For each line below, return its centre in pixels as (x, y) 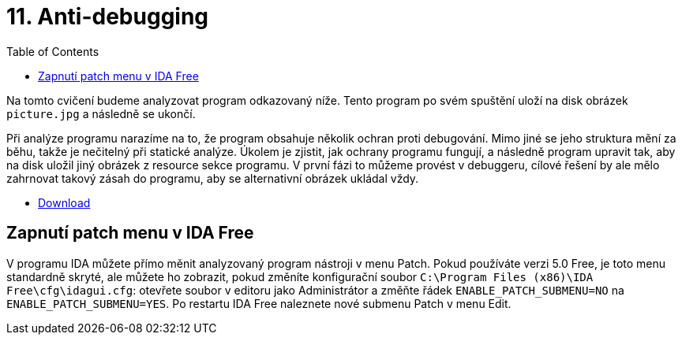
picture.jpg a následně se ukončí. (101, 113)
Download (64, 202)
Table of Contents (53, 51)
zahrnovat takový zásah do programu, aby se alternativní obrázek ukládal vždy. (213, 178)
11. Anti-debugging (108, 17)
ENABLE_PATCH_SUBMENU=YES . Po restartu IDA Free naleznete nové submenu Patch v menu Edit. (259, 303)
